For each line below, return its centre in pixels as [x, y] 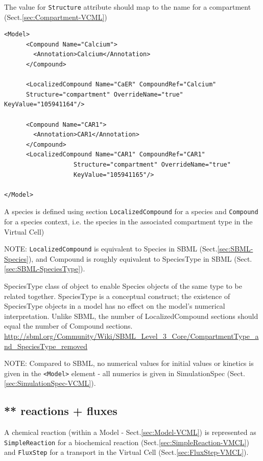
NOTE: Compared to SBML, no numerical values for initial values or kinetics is [129, 363]
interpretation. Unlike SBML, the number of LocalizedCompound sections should [131, 316]
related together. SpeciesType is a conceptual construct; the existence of [117, 296]
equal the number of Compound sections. [68, 326]
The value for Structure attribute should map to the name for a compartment [128, 7]
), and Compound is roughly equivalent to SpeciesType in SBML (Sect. [140, 258]
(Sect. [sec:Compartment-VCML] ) [56, 17]
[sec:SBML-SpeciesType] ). [45, 269]
